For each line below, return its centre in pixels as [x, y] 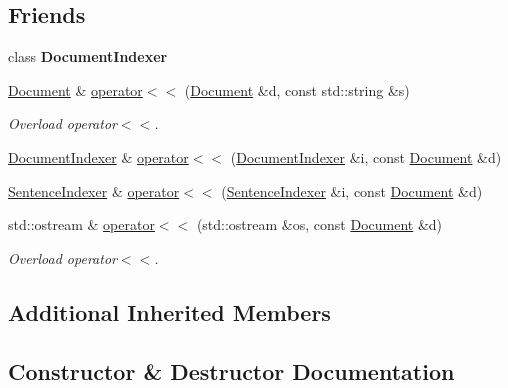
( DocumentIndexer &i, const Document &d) [366, 156]
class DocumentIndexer [88, 56]
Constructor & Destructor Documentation [231, 370]
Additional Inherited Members [169, 311]
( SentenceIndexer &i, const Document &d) [352, 190]
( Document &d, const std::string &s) [297, 89]
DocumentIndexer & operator [98, 156]
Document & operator [75, 89]
